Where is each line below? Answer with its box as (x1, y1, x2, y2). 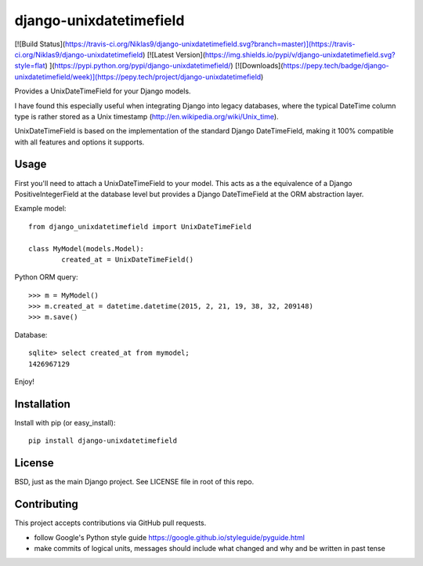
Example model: (14, 204, 67, 214)
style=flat (14, 61, 46, 71)
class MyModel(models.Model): (28, 244, 145, 253)
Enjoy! (14, 377, 35, 386)
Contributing (14, 498, 78, 511)
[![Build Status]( (14, 39, 66, 49)
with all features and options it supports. (14, 137, 145, 147)
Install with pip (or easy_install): (14, 418, 116, 427)
